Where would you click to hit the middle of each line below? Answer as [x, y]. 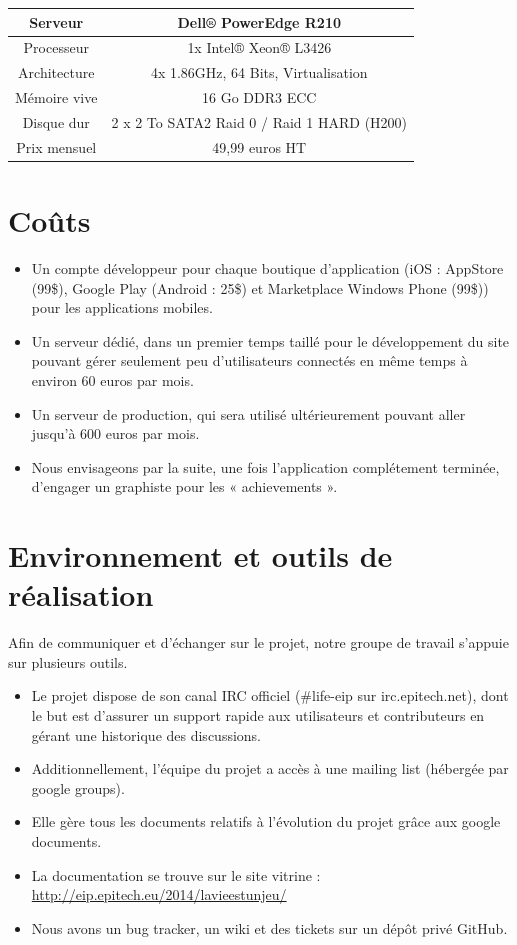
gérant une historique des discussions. [146, 734]
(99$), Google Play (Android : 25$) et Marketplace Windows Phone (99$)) [260, 287]
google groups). [78, 787]
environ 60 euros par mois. [112, 379]
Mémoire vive [56, 97]
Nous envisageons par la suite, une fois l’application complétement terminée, [265, 466]
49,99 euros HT [259, 146]
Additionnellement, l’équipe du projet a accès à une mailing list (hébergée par [270, 768]
